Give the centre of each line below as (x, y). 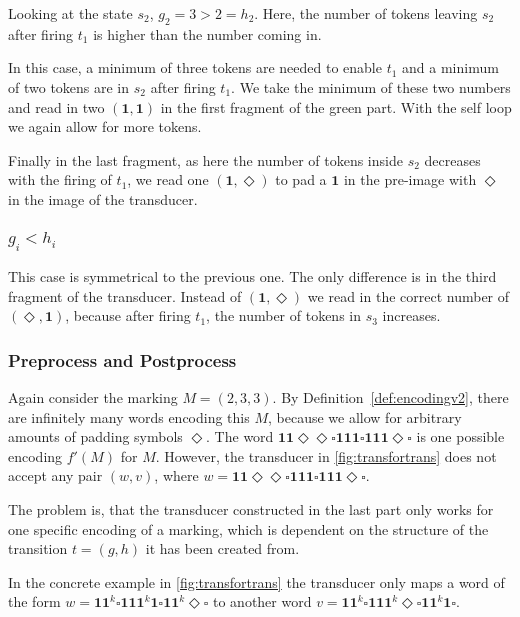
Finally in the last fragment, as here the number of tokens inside (205, 159)
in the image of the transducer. (103, 198)
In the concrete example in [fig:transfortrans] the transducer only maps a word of (256, 581)
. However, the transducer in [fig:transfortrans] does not (326, 455)
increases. (411, 315)
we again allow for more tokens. (105, 126)
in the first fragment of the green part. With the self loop (336, 106)
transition (38, 548)
